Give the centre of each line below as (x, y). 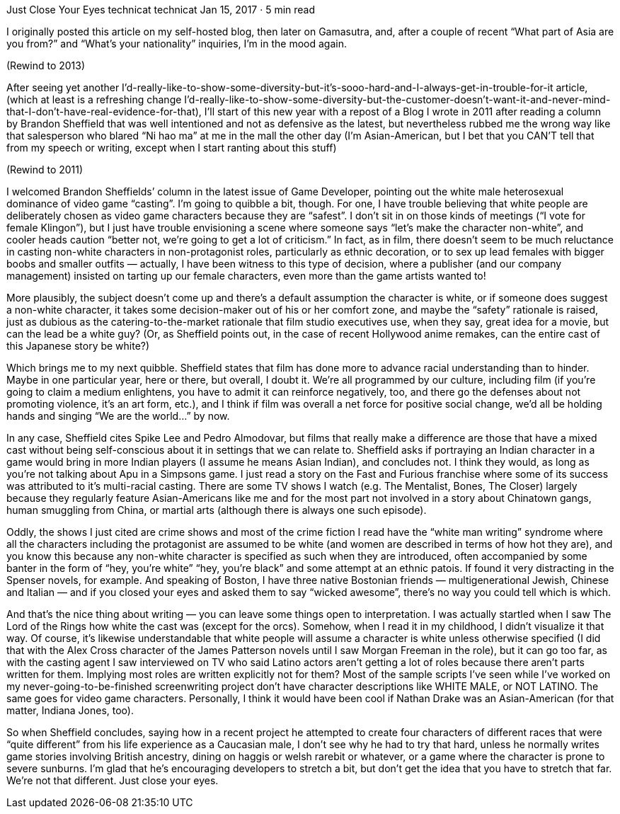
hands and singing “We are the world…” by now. (118, 416)
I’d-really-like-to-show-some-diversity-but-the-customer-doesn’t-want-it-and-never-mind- (397, 99)
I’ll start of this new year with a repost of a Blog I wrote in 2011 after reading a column (402, 111)
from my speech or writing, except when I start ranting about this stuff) (172, 148)
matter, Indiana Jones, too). (70, 710)
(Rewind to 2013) (46, 65)
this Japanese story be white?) (78, 346)
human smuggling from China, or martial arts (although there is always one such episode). (217, 510)
